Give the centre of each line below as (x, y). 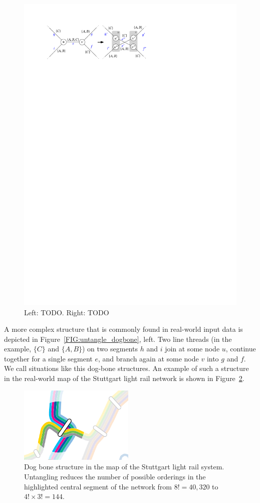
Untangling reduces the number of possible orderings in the (115, 476)
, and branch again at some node (148, 358)
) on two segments (110, 349)
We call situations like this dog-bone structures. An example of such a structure (126, 368)
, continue (241, 349)
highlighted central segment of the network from (98, 486)
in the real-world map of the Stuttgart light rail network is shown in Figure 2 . (124, 378)
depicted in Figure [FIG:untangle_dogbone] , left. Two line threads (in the (118, 339)
